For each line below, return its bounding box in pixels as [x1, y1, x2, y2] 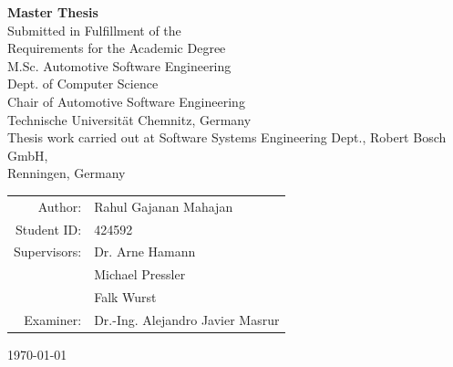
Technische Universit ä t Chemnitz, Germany [7, 110, 252, 129]
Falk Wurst [94, 288, 157, 307]
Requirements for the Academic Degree [7, 38, 226, 58]
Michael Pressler [94, 265, 186, 284]
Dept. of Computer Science [7, 74, 159, 93]
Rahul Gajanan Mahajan [94, 196, 233, 215]
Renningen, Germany [7, 163, 126, 183]
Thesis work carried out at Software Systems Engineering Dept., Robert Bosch [7, 128, 447, 147]
